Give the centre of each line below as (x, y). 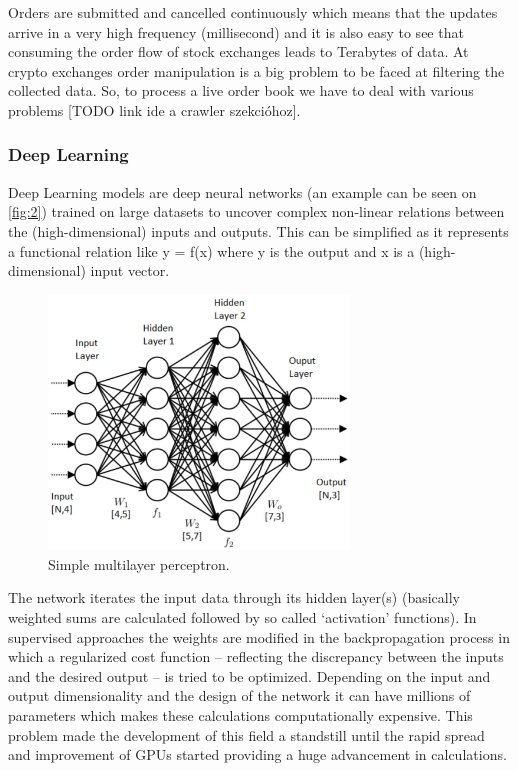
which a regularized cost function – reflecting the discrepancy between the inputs (256, 656)
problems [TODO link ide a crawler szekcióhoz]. (154, 109)
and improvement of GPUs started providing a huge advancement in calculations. (257, 754)
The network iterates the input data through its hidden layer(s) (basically (234, 597)
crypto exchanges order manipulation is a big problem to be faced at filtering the (256, 70)
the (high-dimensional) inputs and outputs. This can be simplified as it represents (258, 230)
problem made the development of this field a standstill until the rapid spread (246, 734)
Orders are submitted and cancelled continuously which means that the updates (253, 12)
